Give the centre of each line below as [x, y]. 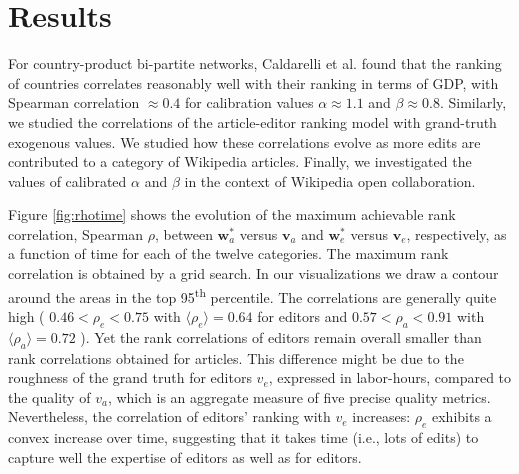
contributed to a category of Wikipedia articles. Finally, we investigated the [240, 161]
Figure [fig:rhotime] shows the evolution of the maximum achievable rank [232, 214]
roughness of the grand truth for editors [130, 377]
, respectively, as [456, 233]
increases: [381, 416]
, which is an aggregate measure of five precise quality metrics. [299, 396]
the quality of [49, 396]
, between [184, 233]
